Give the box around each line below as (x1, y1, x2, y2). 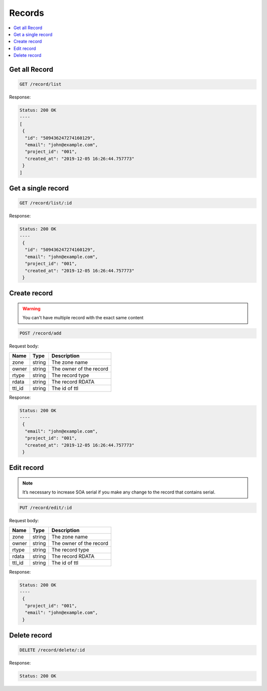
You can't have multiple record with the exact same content (22, 315, 144, 321)
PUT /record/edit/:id (19, 505, 72, 511)
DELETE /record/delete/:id (19, 647, 85, 653)
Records (9, 7, 44, 18)
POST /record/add (19, 331, 62, 336)
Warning (22, 305, 41, 311)
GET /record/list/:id (19, 200, 72, 206)
